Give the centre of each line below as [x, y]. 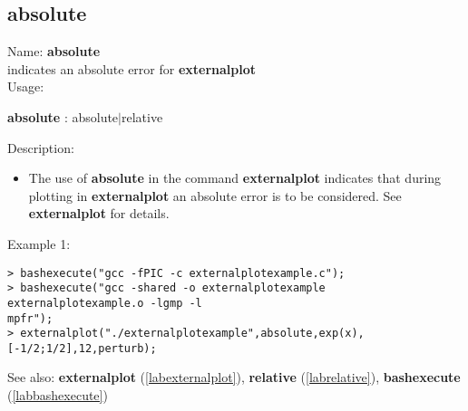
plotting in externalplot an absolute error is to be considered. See [215, 195]
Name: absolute [54, 51]
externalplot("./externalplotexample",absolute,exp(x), [192, 334]
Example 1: [39, 243]
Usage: [26, 86]
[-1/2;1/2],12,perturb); [82, 348]
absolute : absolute [63, 116]
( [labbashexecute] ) [58, 395]
